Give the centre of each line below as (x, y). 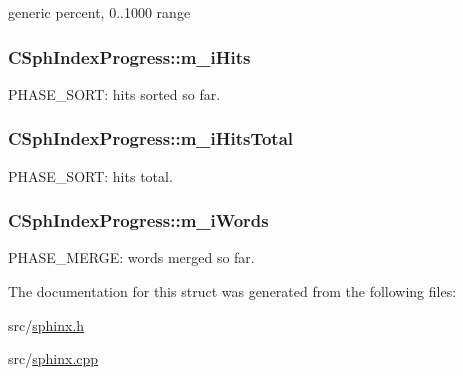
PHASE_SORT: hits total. (90, 175)
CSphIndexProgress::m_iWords (138, 220)
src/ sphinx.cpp (53, 358)
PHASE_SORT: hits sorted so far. (114, 93)
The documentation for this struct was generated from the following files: (232, 291)
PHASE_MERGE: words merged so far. (131, 257)
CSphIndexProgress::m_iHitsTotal (151, 138)
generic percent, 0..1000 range (99, 12)
